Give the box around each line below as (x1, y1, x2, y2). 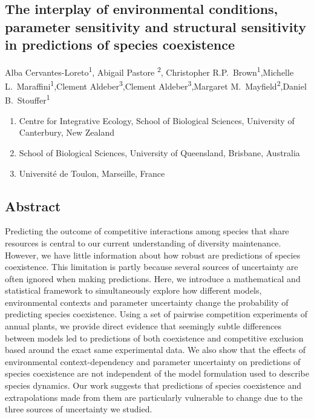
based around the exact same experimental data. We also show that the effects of (5, 343, 306, 356)
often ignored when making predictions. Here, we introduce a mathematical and (5, 272, 301, 285)
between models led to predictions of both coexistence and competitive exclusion (5, 331, 304, 344)
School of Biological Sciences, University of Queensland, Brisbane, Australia (19, 146, 300, 159)
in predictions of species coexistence (5, 35, 235, 54)
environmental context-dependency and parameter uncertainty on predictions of (5, 355, 301, 368)
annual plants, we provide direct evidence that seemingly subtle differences (5, 320, 281, 332)
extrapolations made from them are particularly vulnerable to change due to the (5, 391, 303, 403)
